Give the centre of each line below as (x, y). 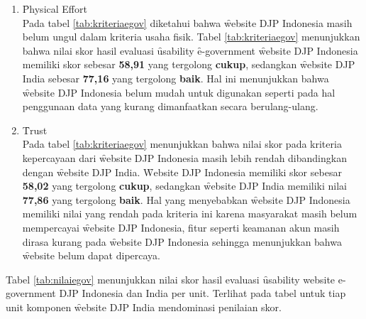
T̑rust (35, 130)
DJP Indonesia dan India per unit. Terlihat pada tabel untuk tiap (203, 293)
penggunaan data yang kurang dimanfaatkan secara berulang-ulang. (170, 106)
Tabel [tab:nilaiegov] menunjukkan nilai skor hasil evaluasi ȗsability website (171, 279)
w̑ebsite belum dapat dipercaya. (91, 255)
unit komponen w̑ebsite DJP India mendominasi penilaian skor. (144, 307)
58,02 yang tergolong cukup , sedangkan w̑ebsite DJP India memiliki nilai (184, 186)
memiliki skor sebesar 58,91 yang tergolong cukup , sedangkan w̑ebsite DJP (189, 64)
